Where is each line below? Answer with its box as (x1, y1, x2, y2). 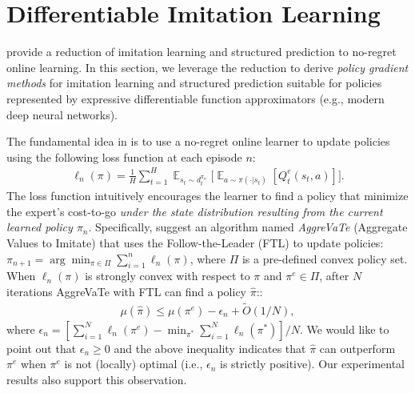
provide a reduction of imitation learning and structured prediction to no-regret (6, 43, 397, 60)
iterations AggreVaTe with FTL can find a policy (6, 283, 247, 300)
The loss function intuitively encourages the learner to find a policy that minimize (6, 187, 409, 204)
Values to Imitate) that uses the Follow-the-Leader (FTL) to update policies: (6, 235, 384, 251)
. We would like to (299, 320, 389, 337)
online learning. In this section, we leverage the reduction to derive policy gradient (6, 58, 409, 75)
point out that (6, 339, 77, 356)
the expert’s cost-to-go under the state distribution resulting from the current (6, 203, 383, 219)
